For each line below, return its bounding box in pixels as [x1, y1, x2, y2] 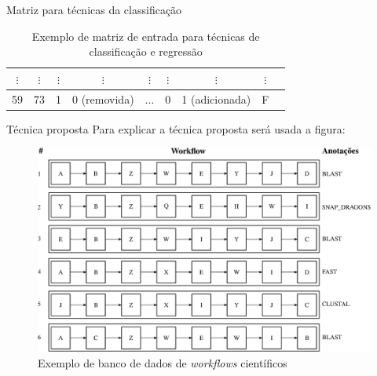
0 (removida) [72, 90, 134, 107]
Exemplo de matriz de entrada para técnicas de [31, 27, 260, 44]
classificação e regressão [89, 43, 203, 60]
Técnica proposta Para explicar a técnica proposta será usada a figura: [6, 120, 346, 137]
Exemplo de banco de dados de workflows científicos [38, 354, 287, 371]
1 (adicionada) [181, 90, 251, 107]
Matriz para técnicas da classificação [6, 2, 182, 17]
